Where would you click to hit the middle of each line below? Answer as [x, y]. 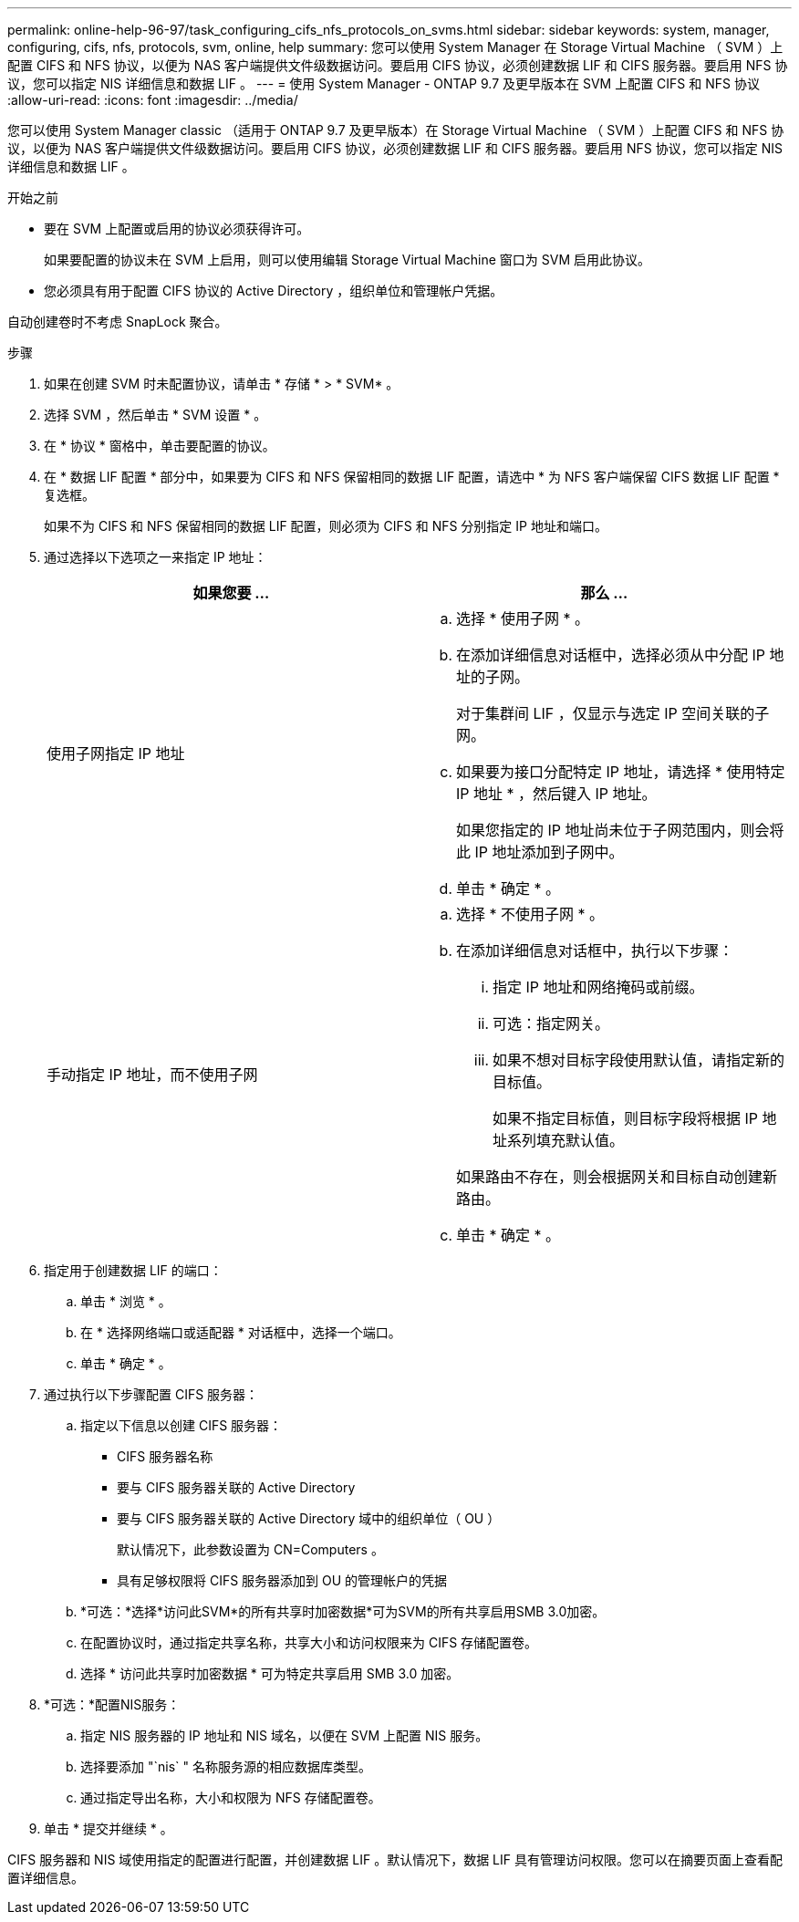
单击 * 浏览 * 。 [126, 1301]
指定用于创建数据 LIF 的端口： [133, 1270]
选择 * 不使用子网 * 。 [530, 914]
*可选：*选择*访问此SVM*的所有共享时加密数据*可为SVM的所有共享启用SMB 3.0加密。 [343, 1611]
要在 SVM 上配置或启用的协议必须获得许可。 [177, 229]
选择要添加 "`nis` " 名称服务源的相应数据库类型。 [226, 1766]
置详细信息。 [46, 1878]
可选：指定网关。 [551, 1023]
